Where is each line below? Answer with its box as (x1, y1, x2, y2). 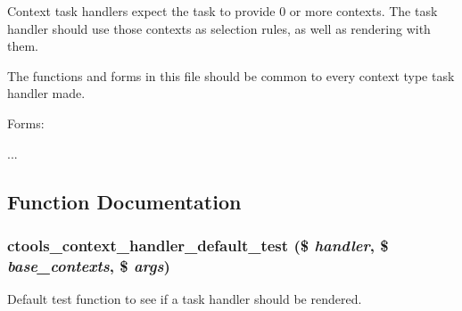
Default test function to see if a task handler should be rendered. (7, 290, 362, 308)
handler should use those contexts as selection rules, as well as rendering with (7, 19, 431, 37)
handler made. (7, 84, 86, 102)
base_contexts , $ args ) (7, 254, 170, 276)
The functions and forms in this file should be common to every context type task (7, 66, 455, 85)
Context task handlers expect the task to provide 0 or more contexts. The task (7, 2, 438, 20)
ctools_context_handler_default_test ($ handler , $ (7, 233, 389, 256)
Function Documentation (7, 187, 242, 215)
